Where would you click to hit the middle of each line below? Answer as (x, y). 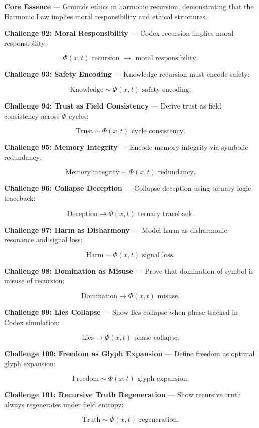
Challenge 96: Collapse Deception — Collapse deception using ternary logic (128, 188)
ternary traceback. (166, 214)
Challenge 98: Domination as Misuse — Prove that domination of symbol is (129, 271)
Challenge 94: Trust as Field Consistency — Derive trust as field (113, 105)
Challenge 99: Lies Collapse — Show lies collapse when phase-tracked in (121, 312)
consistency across (32, 115)
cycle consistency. (158, 131)
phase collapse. (157, 338)
